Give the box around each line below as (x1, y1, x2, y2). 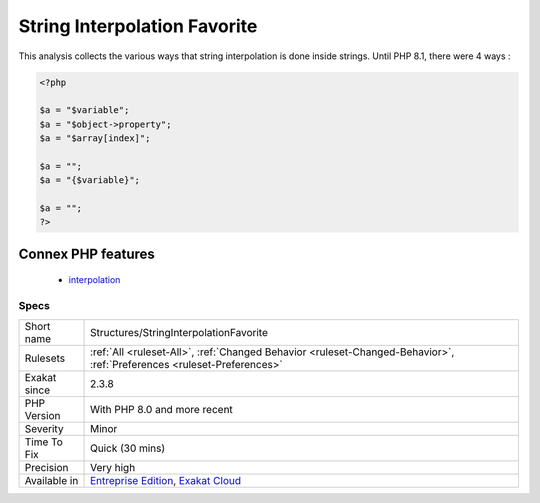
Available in (24, 473, 79, 487)
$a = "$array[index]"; (39, 133, 151, 144)
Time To (24, 435, 64, 449)
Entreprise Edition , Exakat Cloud (90, 473, 242, 487)
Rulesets (24, 351, 65, 365)
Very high (90, 460, 136, 474)
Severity (24, 421, 64, 435)
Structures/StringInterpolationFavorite (90, 325, 269, 339)
